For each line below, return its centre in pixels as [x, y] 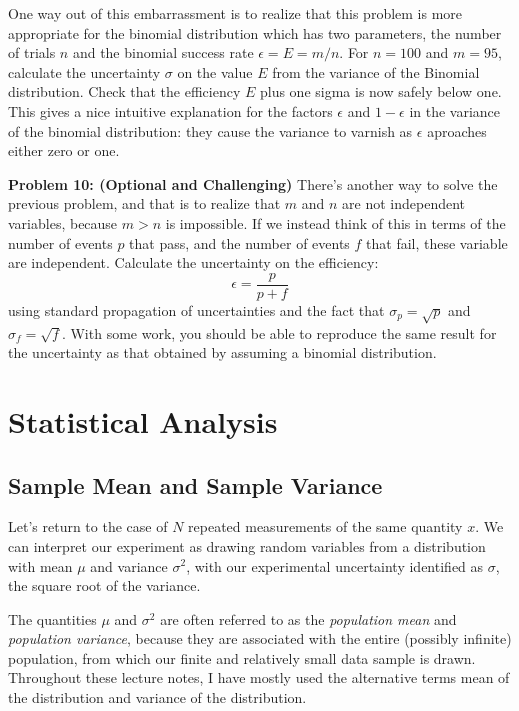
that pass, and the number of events [239, 242]
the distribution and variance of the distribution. [157, 697]
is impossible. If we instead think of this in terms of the [335, 222]
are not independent [404, 203]
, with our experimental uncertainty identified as [335, 565]
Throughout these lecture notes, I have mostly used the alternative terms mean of [259, 677]
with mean [40, 565]
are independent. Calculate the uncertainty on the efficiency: [193, 262]
